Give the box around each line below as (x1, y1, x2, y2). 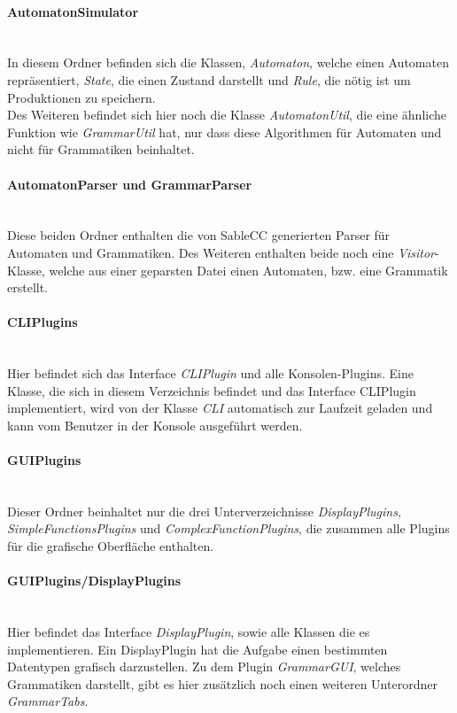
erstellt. (7, 278, 49, 297)
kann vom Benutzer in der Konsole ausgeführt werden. (7, 415, 303, 434)
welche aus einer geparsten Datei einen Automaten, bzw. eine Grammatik (49, 260, 448, 279)
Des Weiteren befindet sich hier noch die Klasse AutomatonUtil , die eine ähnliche (7, 105, 447, 124)
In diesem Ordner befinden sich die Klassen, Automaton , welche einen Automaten (7, 53, 449, 72)
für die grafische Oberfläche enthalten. (7, 537, 214, 555)
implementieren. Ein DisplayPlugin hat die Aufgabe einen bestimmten (7, 639, 388, 658)
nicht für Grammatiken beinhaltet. (7, 140, 195, 159)
